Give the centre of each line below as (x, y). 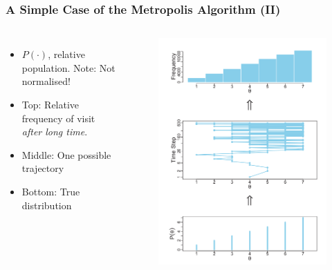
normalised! (46, 81)
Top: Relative (50, 104)
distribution (47, 205)
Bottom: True (51, 191)
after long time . (55, 132)
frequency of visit (58, 118)
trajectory (43, 168)
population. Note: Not (68, 67)
